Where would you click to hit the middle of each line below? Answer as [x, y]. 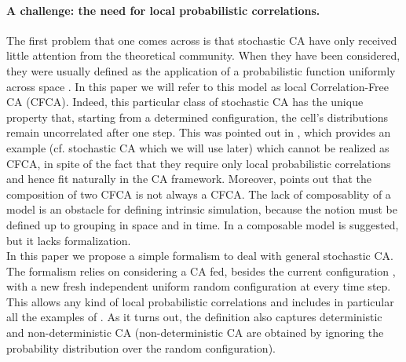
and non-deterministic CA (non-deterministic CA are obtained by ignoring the [195, 333]
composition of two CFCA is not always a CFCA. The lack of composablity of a [199, 194]
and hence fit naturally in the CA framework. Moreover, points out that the [189, 179]
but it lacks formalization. [69, 240]
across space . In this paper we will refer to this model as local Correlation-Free [198, 86]
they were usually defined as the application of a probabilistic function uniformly [201, 70]
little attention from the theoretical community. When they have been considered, [203, 55]
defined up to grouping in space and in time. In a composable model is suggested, [203, 224]
